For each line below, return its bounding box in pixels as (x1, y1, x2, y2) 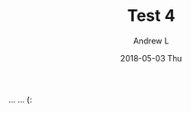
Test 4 (127, 5, 176, 26)
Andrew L (133, 35, 169, 46)
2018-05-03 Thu (119, 52, 183, 63)
